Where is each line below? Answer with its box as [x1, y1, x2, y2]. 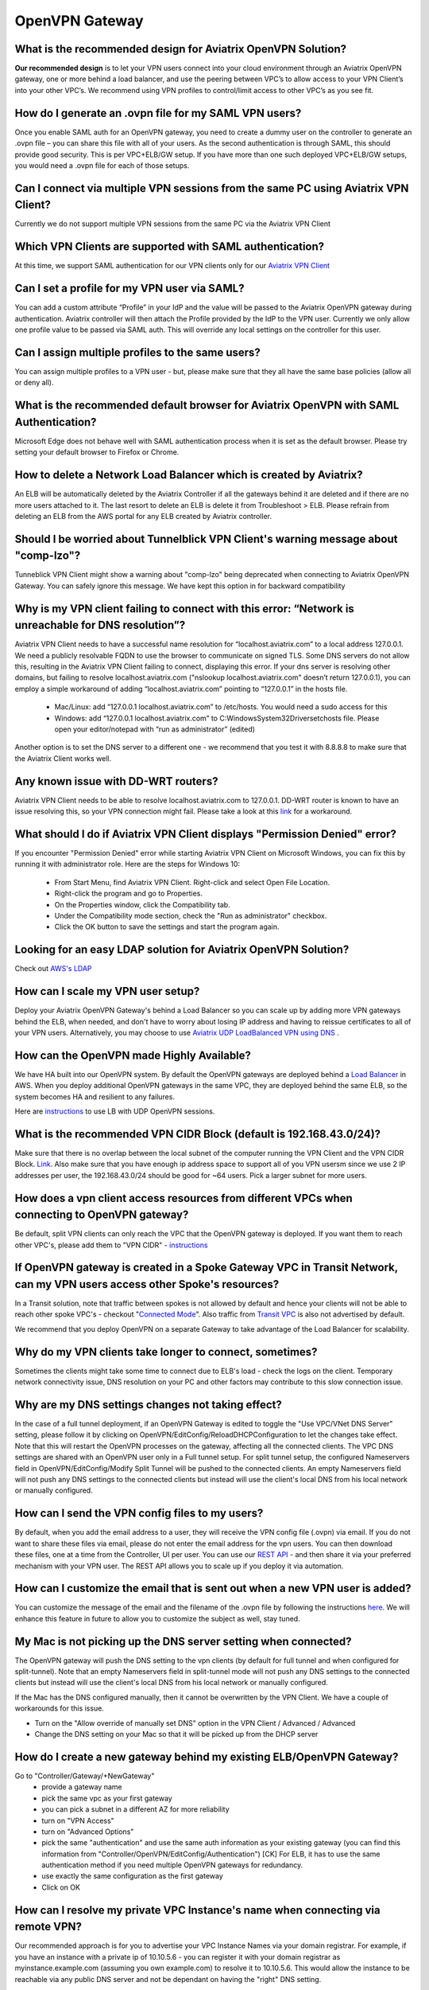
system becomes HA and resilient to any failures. [14, 1091, 175, 1102]
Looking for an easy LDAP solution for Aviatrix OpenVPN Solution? [14, 943, 350, 957]
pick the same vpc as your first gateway [41, 1793, 172, 1803]
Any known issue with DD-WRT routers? [14, 775, 218, 788]
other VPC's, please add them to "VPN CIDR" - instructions [14, 1240, 208, 1250]
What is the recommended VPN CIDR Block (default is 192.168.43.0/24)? [14, 1127, 381, 1141]
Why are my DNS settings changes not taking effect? [14, 1398, 282, 1411]
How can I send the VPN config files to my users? [14, 1507, 264, 1520]
